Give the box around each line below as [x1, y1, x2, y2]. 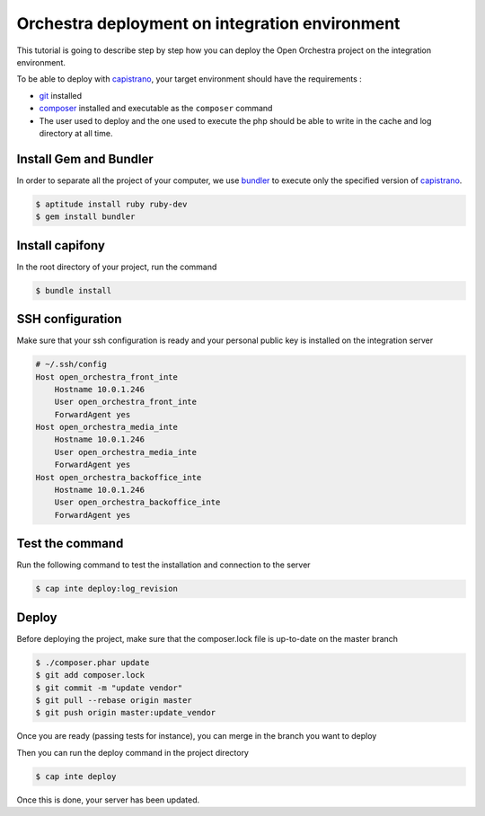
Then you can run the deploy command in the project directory [16, 747, 249, 758]
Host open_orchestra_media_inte [35, 422, 179, 433]
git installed [39, 90, 83, 101]
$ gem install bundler [35, 212, 136, 222]
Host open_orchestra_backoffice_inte [35, 472, 202, 482]
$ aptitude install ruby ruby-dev [35, 198, 188, 209]
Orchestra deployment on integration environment [16, 13, 401, 33]
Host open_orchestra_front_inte [35, 372, 179, 382]
